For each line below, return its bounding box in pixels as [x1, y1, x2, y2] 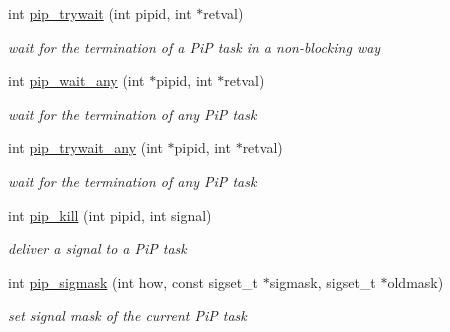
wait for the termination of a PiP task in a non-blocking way [8, 36, 381, 57]
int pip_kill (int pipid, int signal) [8, 204, 212, 225]
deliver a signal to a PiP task [8, 238, 187, 259]
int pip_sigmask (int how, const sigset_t [8, 271, 259, 292]
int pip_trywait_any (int [8, 137, 163, 158]
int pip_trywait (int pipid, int [8, 3, 192, 23]
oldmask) [387, 271, 444, 292]
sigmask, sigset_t [269, 271, 376, 292]
